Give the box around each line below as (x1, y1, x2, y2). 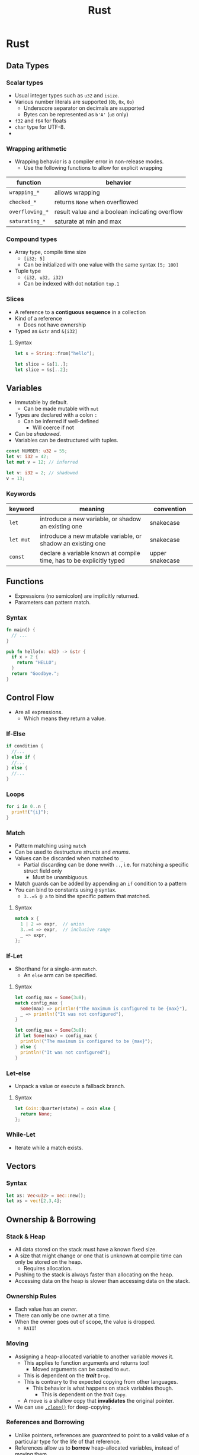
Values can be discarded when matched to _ (14, 855, 123, 862)
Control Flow (6, 693, 54, 703)
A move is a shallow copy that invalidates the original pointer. (23, 1397, 174, 1404)
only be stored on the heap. (14, 1258, 82, 1265)
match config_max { (14, 1000, 63, 1006)
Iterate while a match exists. (14, 1144, 84, 1151)
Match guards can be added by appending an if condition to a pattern (14, 880, 187, 887)
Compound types (6, 235, 57, 243)
